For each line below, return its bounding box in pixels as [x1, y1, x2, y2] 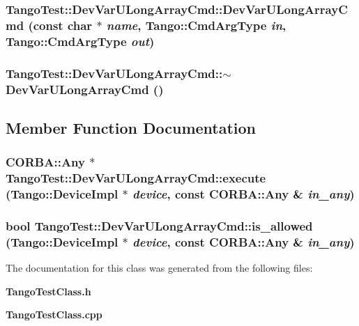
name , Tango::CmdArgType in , [106, 16, 287, 33]
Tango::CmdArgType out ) [6, 32, 155, 49]
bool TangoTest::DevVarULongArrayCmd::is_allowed [6, 217, 313, 234]
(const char [28, 16, 93, 33]
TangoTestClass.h [6, 284, 91, 298]
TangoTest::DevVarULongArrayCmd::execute [6, 169, 266, 187]
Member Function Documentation [6, 116, 257, 138]
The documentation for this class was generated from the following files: [6, 261, 313, 275]
